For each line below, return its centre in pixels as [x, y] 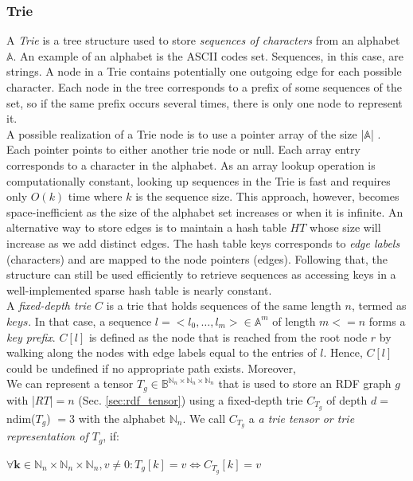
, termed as [379, 305]
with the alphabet [122, 418]
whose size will [345, 227]
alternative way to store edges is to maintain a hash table [146, 227]
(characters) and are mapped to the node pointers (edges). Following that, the [197, 258]
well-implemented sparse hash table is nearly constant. [139, 289]
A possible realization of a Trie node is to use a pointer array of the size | [185, 133]
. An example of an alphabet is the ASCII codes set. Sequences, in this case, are [208, 55]
